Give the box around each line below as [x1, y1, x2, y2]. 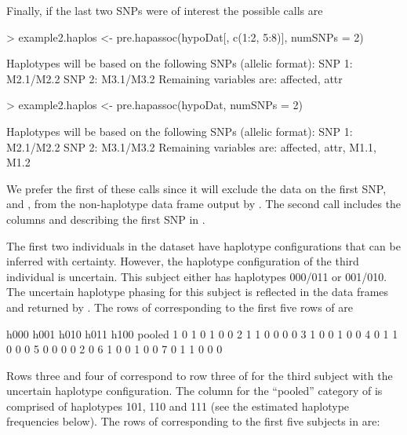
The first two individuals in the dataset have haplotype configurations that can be [6, 237, 401, 254]
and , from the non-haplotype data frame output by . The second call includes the [6, 196, 402, 212]
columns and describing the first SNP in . [6, 210, 205, 227]
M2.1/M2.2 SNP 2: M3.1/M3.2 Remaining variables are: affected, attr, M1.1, [6, 138, 376, 155]
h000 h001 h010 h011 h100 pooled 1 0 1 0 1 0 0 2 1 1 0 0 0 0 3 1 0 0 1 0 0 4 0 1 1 [6, 325, 398, 342]
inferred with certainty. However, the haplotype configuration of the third [6, 253, 359, 269]
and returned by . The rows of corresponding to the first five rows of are [6, 298, 354, 315]
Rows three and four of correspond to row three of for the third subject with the [6, 367, 393, 383]
